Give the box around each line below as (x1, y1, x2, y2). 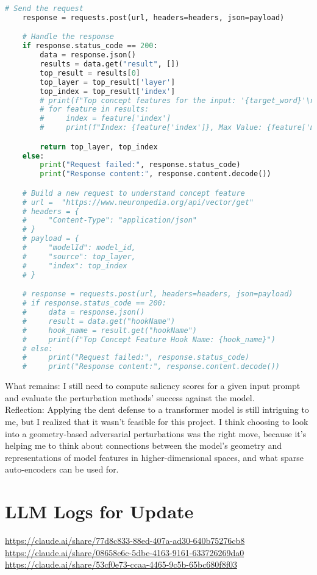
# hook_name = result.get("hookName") (22, 326, 197, 335)
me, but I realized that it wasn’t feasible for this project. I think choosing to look (5, 415, 308, 427)
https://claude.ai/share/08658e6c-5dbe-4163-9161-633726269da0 (5, 546, 244, 559)
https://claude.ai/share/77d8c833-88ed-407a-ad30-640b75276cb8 (5, 534, 245, 546)
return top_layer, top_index (40, 142, 158, 151)
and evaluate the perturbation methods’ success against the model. (5, 391, 255, 404)
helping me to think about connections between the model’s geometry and (5, 439, 282, 452)
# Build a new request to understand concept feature (22, 188, 245, 198)
